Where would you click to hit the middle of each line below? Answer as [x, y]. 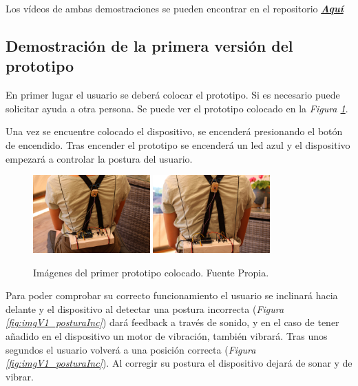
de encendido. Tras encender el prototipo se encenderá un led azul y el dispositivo [178, 144]
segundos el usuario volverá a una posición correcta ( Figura [131, 349]
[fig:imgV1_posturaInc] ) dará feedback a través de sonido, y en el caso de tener [172, 322]
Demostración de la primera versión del [149, 45]
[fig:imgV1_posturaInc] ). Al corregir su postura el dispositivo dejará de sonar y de [179, 363]
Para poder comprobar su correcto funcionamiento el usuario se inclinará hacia [172, 295]
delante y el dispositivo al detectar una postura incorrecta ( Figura [145, 308]
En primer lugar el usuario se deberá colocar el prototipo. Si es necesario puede [173, 95]
